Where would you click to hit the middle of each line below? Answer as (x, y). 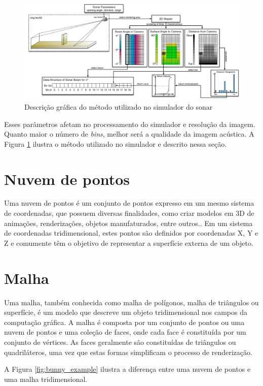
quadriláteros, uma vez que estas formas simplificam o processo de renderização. (128, 352)
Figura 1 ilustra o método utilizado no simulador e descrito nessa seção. (116, 143)
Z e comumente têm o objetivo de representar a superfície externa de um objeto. (129, 243)
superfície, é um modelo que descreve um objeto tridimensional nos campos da (126, 312)
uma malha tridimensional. (46, 379)
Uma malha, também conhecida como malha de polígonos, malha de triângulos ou (131, 302)
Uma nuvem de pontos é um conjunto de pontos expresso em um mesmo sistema (129, 203)
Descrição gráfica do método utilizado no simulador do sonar (119, 106)
